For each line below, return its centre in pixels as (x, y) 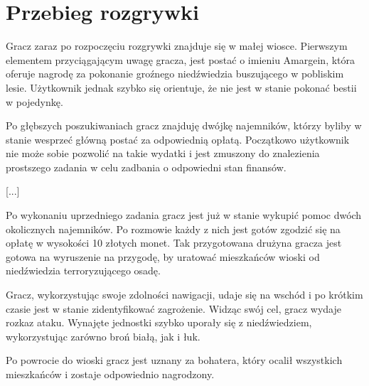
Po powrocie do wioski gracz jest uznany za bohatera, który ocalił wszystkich (174, 360)
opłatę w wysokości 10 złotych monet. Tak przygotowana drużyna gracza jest (174, 243)
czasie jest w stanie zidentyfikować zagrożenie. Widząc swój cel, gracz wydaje (174, 308)
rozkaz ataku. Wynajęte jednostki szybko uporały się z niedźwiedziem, (159, 322)
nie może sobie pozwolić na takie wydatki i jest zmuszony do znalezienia (163, 153)
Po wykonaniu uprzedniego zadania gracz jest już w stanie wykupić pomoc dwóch (184, 215)
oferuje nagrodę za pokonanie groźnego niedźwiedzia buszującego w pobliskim (175, 74)
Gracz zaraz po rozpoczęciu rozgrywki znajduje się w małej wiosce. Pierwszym (177, 46)
